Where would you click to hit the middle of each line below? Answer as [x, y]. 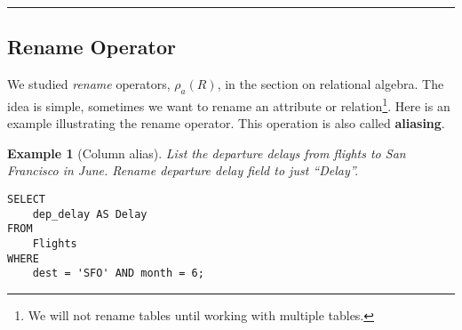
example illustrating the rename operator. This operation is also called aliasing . [226, 123]
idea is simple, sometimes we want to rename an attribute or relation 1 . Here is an [229, 105]
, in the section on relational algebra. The [331, 84]
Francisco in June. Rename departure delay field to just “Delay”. [183, 170]
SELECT [26, 200]
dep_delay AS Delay [90, 214]
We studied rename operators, [89, 84]
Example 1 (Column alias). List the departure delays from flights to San [207, 153]
